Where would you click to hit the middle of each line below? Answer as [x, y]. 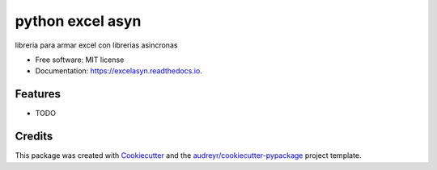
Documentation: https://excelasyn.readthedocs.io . [119, 71]
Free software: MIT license [80, 60]
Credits [34, 137]
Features [38, 94]
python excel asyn [78, 21]
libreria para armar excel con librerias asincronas [96, 45]
